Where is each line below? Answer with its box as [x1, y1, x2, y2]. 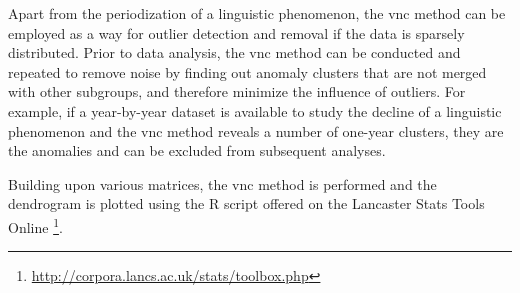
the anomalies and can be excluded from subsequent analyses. [8, 140, 386, 161]
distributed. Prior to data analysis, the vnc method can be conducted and [8, 42, 461, 63]
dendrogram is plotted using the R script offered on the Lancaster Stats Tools [8, 193, 485, 214]
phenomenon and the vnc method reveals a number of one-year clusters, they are [8, 120, 504, 141]
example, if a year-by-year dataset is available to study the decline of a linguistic [8, 100, 502, 121]
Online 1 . [8, 213, 63, 237]
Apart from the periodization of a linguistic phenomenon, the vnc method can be [8, 3, 506, 23]
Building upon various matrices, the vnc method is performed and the [8, 173, 437, 194]
